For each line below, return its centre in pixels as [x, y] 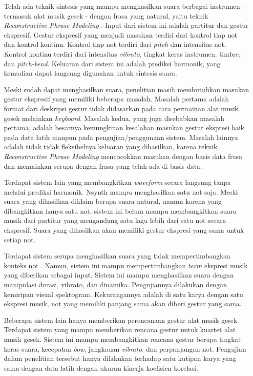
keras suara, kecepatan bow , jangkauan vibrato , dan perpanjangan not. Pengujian [125, 348]
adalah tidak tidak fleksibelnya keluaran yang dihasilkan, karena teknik [111, 147]
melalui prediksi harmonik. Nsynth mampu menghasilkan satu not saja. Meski [121, 191]
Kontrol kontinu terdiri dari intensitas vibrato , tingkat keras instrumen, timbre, [122, 53]
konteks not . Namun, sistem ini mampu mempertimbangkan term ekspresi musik [126, 265]
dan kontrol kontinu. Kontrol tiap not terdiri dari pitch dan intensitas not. [115, 44]
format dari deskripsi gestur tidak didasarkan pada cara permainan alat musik [121, 108]
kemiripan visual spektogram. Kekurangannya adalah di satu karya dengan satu [124, 294]
